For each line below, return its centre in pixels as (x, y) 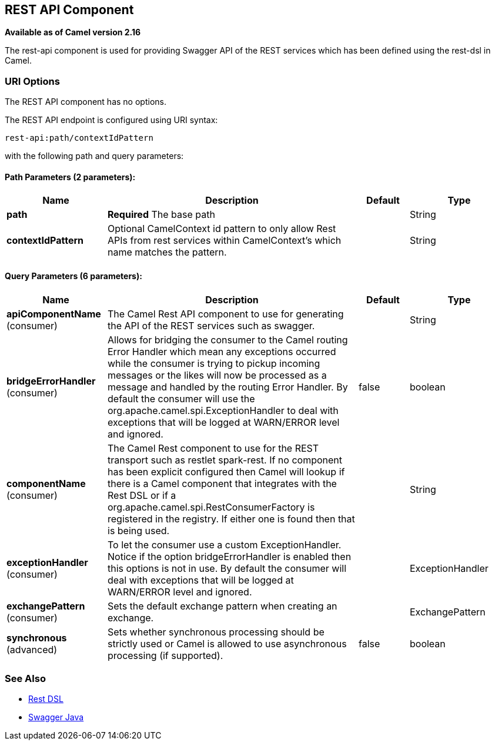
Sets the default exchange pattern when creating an (223, 606)
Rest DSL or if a (142, 495)
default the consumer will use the (181, 398)
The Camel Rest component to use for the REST (213, 448)
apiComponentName (54, 314)
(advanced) (32, 649)
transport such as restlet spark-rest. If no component (225, 460)
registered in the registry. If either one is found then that (231, 519)
